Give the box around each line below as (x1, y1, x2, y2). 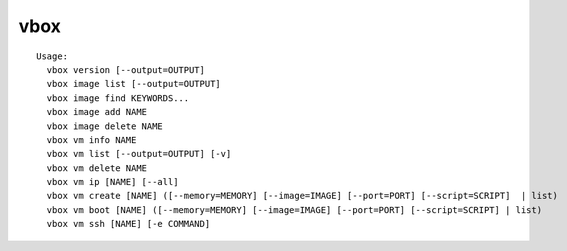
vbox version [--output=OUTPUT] (46, 64, 205, 75)
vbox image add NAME (46, 106, 148, 118)
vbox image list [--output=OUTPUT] (46, 78, 222, 90)
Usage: (36, 50, 69, 62)
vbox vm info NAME (46, 134, 137, 145)
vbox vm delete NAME (46, 162, 148, 174)
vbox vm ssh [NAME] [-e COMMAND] (46, 218, 211, 230)
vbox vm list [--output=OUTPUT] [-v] (46, 148, 232, 160)
